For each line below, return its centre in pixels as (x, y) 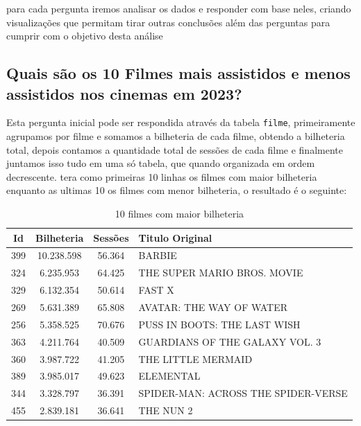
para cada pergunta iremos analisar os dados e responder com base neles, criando (179, 8)
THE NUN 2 (166, 410)
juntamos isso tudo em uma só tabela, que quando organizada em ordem (161, 163)
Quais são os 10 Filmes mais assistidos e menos (178, 73)
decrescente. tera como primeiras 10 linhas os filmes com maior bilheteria (162, 176)
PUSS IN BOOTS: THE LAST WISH (219, 324)
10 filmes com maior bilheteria (179, 213)
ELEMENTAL (169, 376)
